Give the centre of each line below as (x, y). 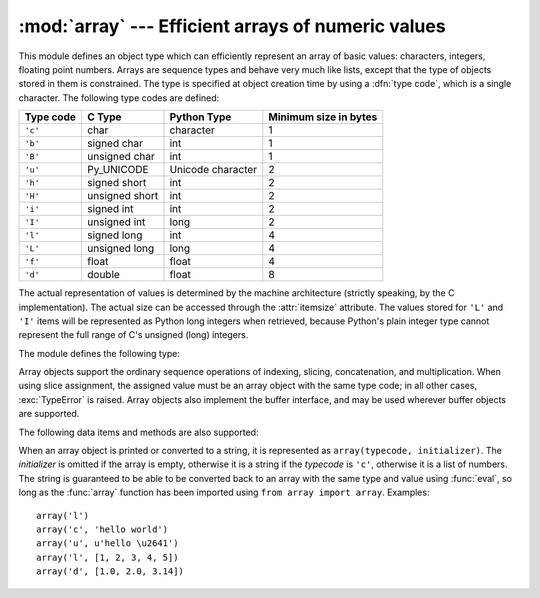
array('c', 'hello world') (102, 529)
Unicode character (213, 170)
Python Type (200, 117)
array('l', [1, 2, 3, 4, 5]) (107, 557)
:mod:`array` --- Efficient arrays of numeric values (232, 26)
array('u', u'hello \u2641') (107, 543)
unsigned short (122, 196)
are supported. (49, 414)
